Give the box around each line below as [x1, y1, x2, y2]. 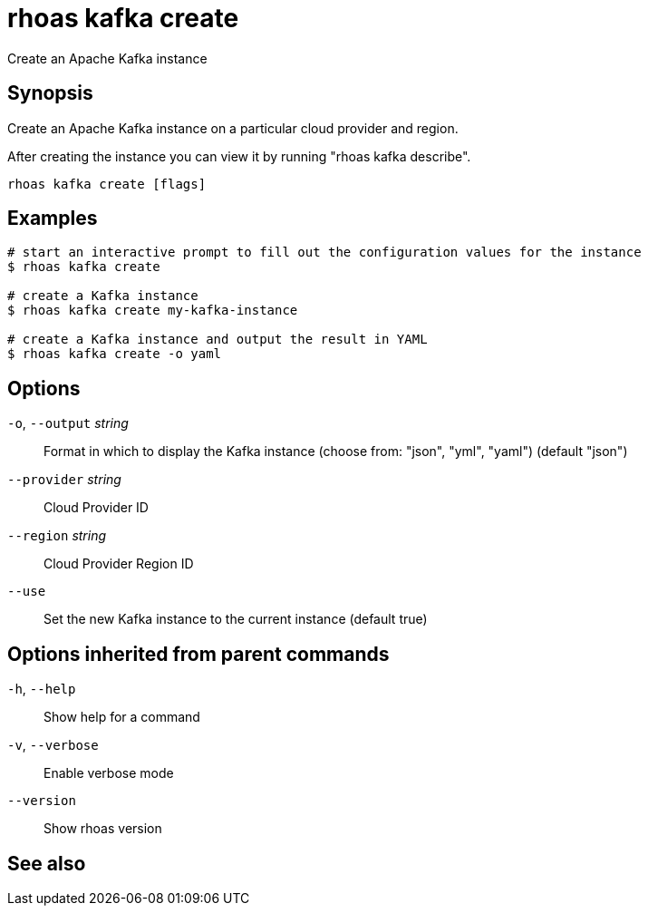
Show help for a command [44, 709, 200, 725]
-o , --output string [7, 415, 129, 432]
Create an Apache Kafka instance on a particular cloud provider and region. [7, 120, 459, 136]
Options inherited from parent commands [7, 642, 390, 665]
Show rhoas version [44, 821, 162, 837]
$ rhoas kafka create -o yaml [7, 346, 222, 362]
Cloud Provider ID [44, 500, 149, 516]
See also [7, 851, 86, 875]
